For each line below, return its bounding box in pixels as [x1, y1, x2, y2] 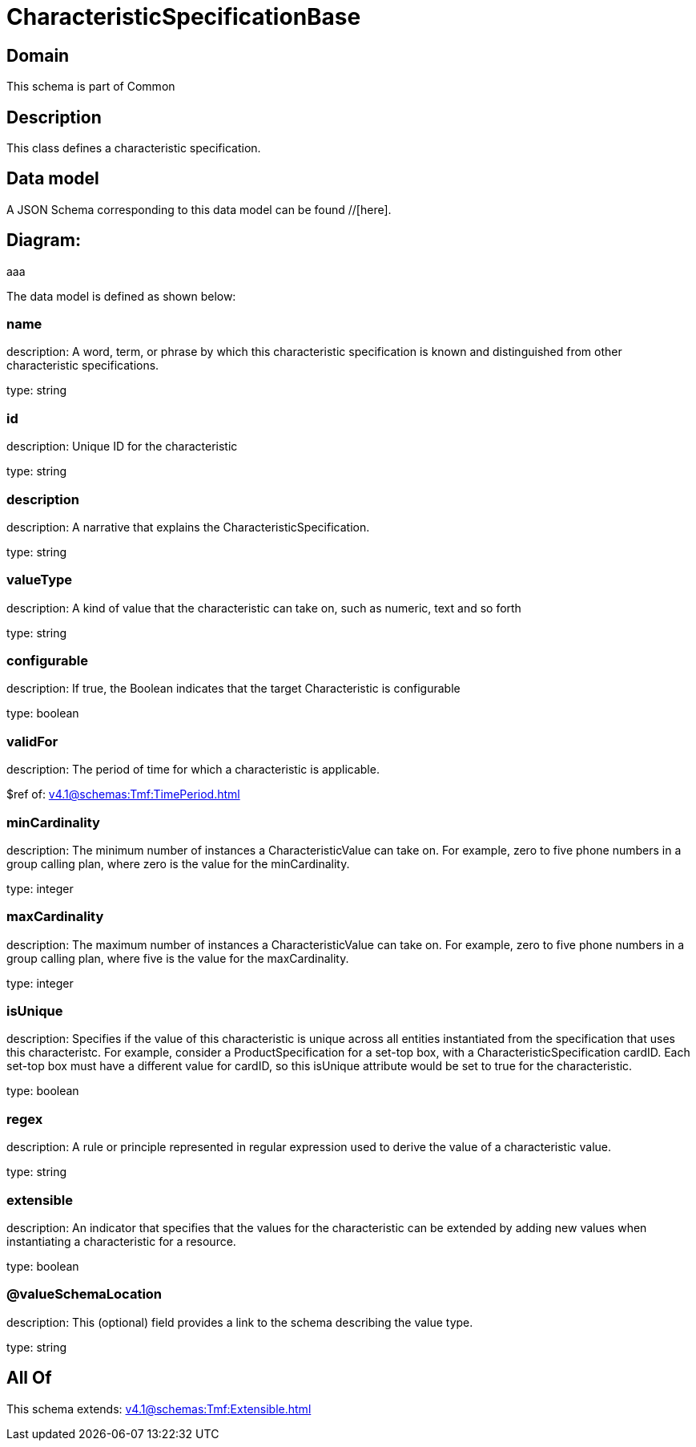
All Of [6, 1368, 52, 1388]
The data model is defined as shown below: [6, 289, 236, 303]
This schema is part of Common [6, 79, 175, 94]
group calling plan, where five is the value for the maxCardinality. [6, 951, 349, 965]
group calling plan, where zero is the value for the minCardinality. [6, 856, 350, 871]
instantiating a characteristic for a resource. [6, 1234, 236, 1248]
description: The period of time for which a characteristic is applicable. [6, 762, 380, 777]
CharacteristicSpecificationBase [6, 3, 361, 30]
